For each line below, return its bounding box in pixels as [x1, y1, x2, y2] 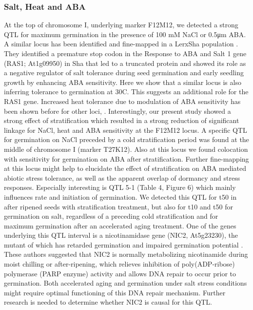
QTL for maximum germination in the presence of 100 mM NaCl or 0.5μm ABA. [4, 29, 246, 39]
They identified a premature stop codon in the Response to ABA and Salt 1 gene [4, 48, 247, 58]
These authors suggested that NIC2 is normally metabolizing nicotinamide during [4, 249, 248, 259]
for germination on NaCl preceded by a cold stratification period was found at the [4, 134, 249, 145]
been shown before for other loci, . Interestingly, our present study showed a [4, 105, 231, 116]
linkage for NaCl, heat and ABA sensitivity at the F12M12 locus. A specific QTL [4, 124, 247, 135]
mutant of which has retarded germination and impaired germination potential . [4, 239, 243, 249]
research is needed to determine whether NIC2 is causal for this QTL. [4, 297, 212, 307]
